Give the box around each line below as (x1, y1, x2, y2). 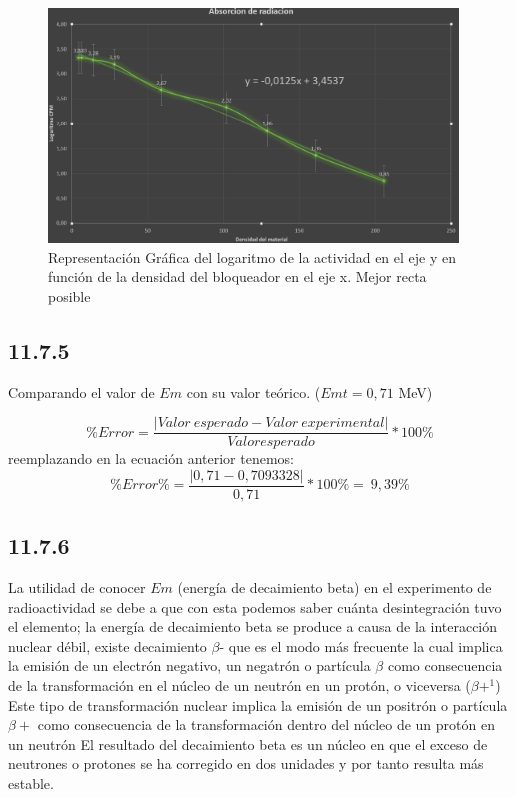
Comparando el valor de (8, 381, 155, 402)
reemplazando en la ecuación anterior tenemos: (8, 448, 295, 469)
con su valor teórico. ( (186, 381, 321, 402)
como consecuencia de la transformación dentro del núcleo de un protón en (37, 714, 495, 735)
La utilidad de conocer (8, 577, 146, 598)
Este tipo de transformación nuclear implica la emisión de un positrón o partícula (8, 694, 508, 715)
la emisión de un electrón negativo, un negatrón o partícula (8, 655, 371, 676)
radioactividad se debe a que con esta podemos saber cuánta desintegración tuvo (8, 596, 502, 617)
